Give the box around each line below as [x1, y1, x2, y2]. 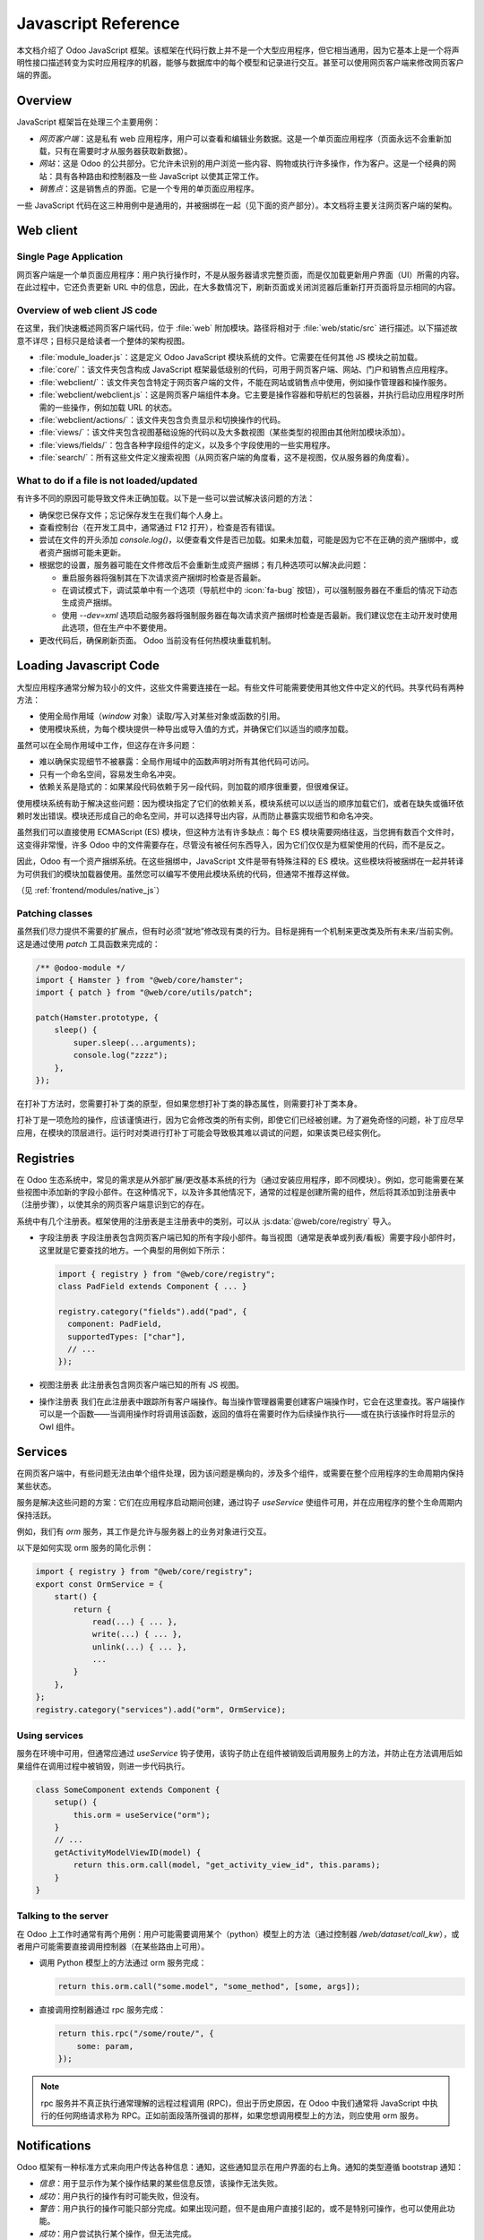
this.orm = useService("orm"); [73, 1810, 211, 1820]
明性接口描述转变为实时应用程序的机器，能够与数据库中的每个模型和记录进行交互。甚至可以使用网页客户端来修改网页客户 [16, 56, 464, 67]
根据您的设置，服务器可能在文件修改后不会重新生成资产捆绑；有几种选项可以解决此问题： [39, 560, 369, 571]
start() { [54, 1591, 98, 1602]
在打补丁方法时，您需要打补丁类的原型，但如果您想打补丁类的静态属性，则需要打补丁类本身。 [16, 1098, 362, 1108]
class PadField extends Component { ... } [57, 1281, 247, 1292]
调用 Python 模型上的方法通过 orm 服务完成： [39, 1958, 207, 1969]
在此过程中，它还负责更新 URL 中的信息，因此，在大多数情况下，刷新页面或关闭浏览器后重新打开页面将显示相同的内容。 [16, 282, 461, 293]
